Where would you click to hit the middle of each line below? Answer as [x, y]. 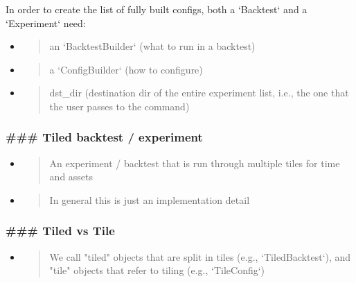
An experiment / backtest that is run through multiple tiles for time [195, 163]
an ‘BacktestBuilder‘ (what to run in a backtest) [152, 46]
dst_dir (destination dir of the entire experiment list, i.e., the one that [199, 93]
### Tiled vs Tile [60, 231]
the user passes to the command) [119, 106]
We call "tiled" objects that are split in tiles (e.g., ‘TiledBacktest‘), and [200, 256]
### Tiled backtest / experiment [104, 137]
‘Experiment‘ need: [46, 23]
